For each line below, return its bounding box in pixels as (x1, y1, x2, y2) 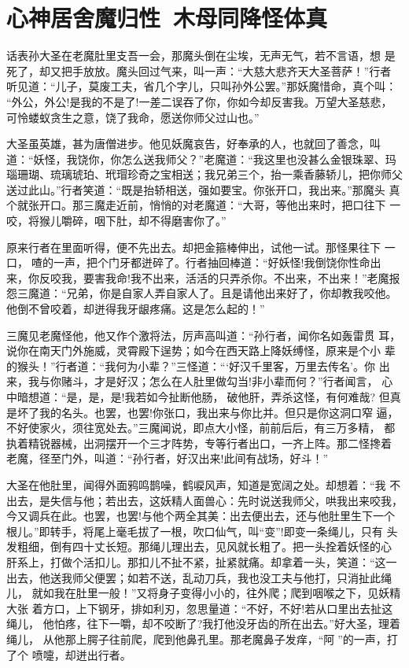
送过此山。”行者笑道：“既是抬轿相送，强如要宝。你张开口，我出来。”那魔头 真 (6, 181, 400, 197)
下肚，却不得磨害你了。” (105, 212, 227, 229)
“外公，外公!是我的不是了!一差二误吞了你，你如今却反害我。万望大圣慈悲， (6, 93, 392, 109)
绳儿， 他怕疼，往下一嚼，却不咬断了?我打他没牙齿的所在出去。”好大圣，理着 (6, 615, 400, 632)
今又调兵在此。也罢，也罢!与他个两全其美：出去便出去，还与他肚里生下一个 (6, 507, 395, 524)
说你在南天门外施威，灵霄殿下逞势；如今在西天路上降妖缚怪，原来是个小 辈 (6, 342, 396, 359)
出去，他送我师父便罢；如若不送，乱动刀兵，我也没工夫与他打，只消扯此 (6, 569, 381, 585)
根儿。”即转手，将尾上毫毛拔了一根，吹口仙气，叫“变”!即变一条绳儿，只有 (6, 522, 383, 539)
